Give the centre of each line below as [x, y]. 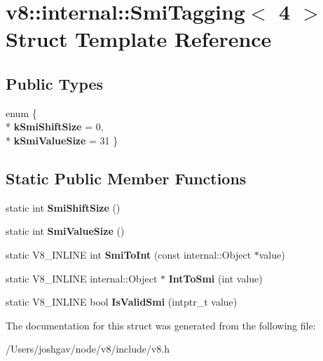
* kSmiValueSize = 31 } [62, 140]
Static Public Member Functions [126, 178]
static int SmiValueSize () [65, 231]
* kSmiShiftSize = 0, [55, 127]
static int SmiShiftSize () [63, 207]
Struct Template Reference [139, 39]
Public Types [55, 83]
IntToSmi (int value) [215, 278]
